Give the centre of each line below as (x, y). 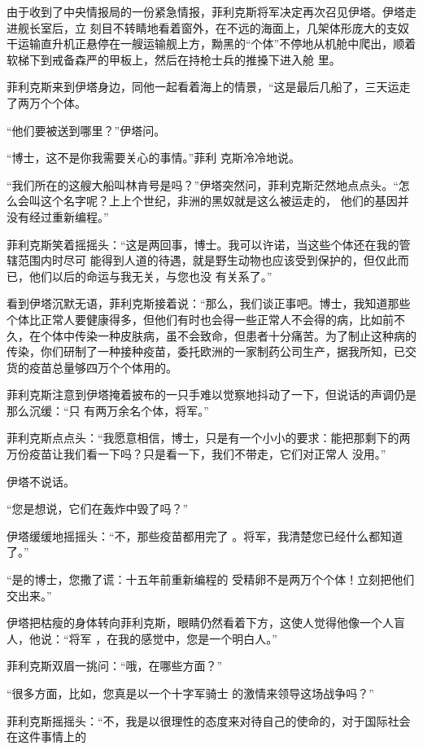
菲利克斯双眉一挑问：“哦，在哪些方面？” (115, 666)
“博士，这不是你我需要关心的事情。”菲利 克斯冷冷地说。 (153, 158)
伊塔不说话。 (41, 481)
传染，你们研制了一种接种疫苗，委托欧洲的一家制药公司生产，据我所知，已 (206, 351)
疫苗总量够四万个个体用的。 (103, 367)
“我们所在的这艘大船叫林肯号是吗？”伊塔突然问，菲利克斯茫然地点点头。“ (203, 184)
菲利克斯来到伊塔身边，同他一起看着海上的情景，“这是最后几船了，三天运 (203, 87)
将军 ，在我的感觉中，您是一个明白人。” (173, 638)
